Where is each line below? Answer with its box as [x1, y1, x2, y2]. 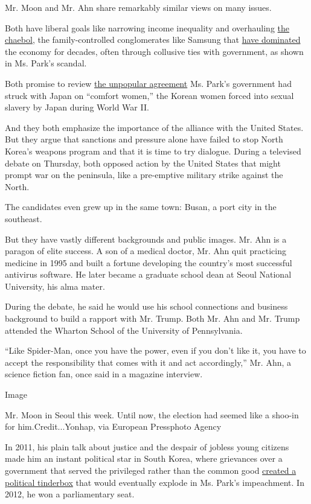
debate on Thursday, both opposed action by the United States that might [5, 156, 281, 169]
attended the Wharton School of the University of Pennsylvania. [5, 324, 243, 336]
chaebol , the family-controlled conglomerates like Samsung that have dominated [5, 33, 301, 46]
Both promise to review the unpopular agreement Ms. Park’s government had [5, 77, 292, 89]
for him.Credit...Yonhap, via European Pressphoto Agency [5, 420, 222, 433]
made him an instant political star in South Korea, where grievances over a [5, 452, 283, 465]
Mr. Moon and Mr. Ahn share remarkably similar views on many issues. [5, 1, 272, 13]
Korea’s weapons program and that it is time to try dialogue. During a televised [5, 144, 301, 157]
